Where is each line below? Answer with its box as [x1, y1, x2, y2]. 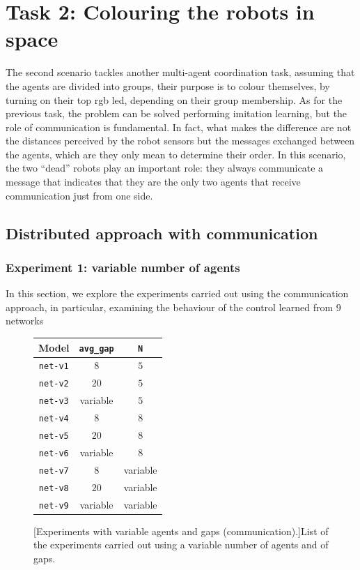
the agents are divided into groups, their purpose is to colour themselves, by [6, 78, 330, 93]
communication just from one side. [6, 188, 153, 202]
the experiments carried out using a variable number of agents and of [33, 537, 329, 552]
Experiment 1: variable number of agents [6, 258, 240, 276]
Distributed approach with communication [6, 222, 318, 243]
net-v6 [38, 448, 69, 458]
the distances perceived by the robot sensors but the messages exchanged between [6, 133, 355, 148]
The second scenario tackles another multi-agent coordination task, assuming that [6, 65, 355, 80]
